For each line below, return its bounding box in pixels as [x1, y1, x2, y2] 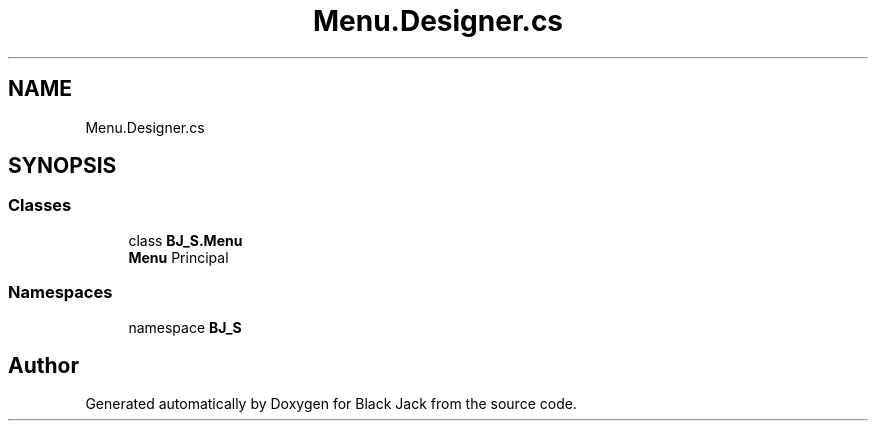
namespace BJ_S [128, 318, 242, 336]
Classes [8, 195, 72, 216]
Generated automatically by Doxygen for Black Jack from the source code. [85, 395, 577, 413]
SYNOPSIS [8, 153, 117, 179]
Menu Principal [128, 248, 229, 266]
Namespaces [8, 282, 113, 303]
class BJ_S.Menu [128, 231, 243, 249]
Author [8, 352, 79, 378]
